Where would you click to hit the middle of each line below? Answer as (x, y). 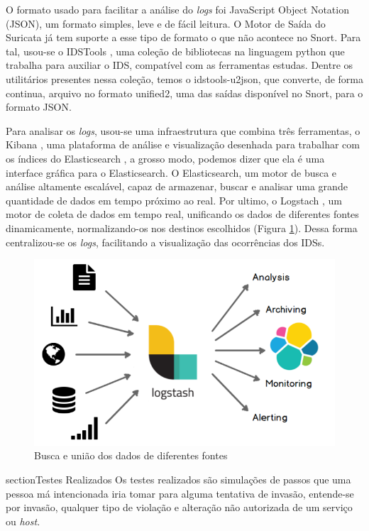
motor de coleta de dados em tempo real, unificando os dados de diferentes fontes (182, 214)
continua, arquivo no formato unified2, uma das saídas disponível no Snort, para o (184, 93)
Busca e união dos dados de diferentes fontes (131, 455)
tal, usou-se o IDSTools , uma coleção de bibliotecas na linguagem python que (175, 51)
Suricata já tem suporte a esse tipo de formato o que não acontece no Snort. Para (183, 37)
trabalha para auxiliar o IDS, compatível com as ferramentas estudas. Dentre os (180, 65)
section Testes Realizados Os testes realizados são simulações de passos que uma (178, 480)
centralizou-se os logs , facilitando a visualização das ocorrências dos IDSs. (165, 242)
